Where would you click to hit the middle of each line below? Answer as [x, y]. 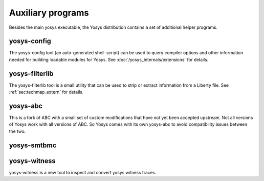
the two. [17, 131]
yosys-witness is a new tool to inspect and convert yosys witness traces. [83, 172]
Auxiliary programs [49, 13]
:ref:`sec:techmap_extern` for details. [46, 92]
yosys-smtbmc [33, 145]
